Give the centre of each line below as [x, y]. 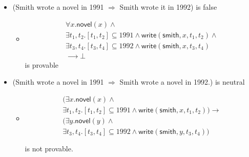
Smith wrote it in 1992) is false [168, 7]
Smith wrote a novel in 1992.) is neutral [182, 82]
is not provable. [49, 149]
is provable [42, 64]
